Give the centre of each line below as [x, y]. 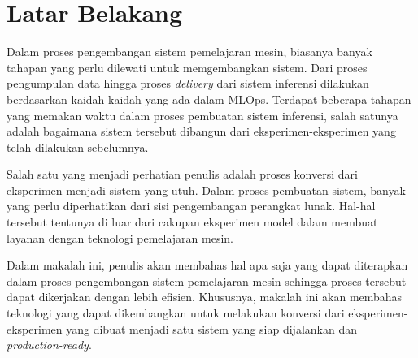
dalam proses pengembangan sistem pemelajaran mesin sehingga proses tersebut [207, 280]
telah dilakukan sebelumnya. [78, 147]
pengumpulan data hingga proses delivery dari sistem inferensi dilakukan [188, 83]
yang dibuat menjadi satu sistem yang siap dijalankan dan [211, 328]
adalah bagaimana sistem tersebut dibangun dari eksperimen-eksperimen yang [201, 131]
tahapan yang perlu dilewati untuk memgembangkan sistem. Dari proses [187, 67]
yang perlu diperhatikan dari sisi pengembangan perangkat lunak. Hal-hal [191, 206]
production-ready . [49, 345]
